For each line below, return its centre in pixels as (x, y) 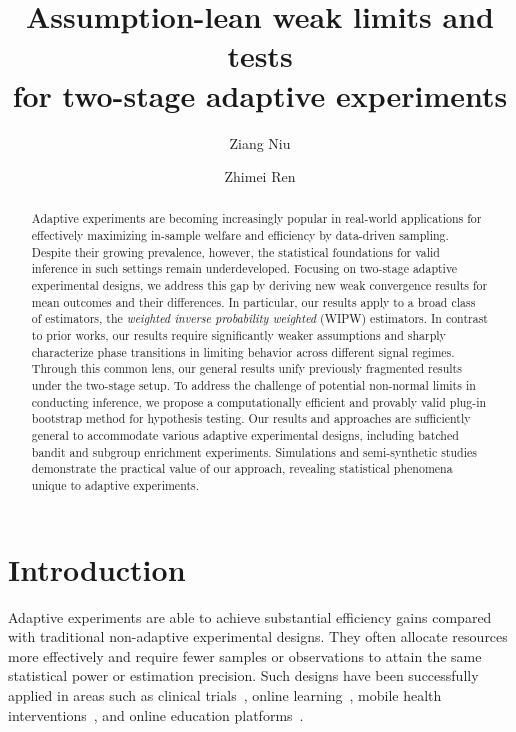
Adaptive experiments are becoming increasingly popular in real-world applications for (256, 218)
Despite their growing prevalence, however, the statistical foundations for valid (235, 251)
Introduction (97, 568)
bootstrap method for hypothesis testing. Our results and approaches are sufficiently (251, 418)
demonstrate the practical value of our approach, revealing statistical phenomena (242, 468)
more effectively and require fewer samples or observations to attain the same (245, 655)
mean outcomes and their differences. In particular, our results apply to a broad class (253, 301)
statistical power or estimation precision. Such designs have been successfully (243, 675)
